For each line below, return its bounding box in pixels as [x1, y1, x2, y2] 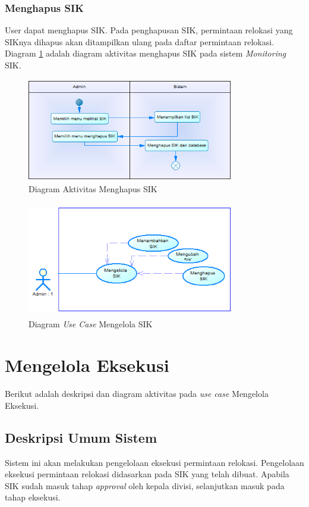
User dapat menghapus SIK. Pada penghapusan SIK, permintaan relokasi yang [5, 24, 293, 36]
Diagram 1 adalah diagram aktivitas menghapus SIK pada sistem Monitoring [5, 47, 286, 60]
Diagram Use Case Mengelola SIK [29, 318, 153, 330]
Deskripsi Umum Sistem [5, 428, 157, 446]
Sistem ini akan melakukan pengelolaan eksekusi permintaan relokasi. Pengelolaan [5, 456, 304, 468]
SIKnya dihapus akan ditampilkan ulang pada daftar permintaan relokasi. [5, 35, 275, 48]
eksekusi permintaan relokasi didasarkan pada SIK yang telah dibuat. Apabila [5, 468, 289, 480]
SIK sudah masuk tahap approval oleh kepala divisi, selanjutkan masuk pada [5, 479, 285, 492]
